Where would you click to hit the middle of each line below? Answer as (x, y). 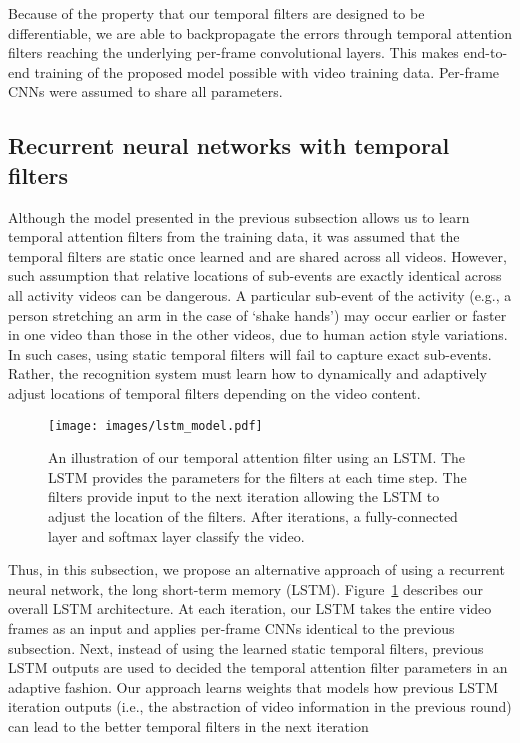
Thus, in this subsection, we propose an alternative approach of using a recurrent (256, 569)
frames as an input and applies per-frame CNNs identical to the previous (231, 627)
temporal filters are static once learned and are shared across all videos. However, (257, 255)
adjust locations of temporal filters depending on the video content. (214, 392)
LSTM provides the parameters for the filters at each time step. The (257, 476)
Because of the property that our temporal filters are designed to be (216, 13)
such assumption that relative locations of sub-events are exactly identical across (255, 275)
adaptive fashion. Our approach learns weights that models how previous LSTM (253, 686)
